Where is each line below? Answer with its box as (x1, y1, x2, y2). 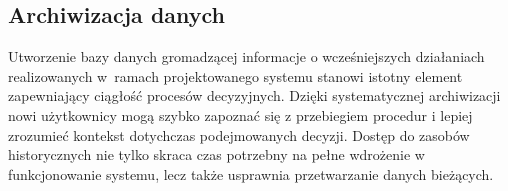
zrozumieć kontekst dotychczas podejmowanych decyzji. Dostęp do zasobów (8, 124, 470, 145)
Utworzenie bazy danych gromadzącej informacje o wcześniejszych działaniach (8, 46, 485, 67)
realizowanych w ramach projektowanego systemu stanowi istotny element (8, 65, 463, 86)
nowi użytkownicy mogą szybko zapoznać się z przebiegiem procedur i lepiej (8, 104, 473, 125)
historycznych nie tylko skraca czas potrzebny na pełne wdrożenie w (8, 144, 425, 165)
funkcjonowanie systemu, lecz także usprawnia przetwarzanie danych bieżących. (8, 163, 494, 184)
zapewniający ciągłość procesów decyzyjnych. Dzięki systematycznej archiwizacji (8, 85, 501, 106)
